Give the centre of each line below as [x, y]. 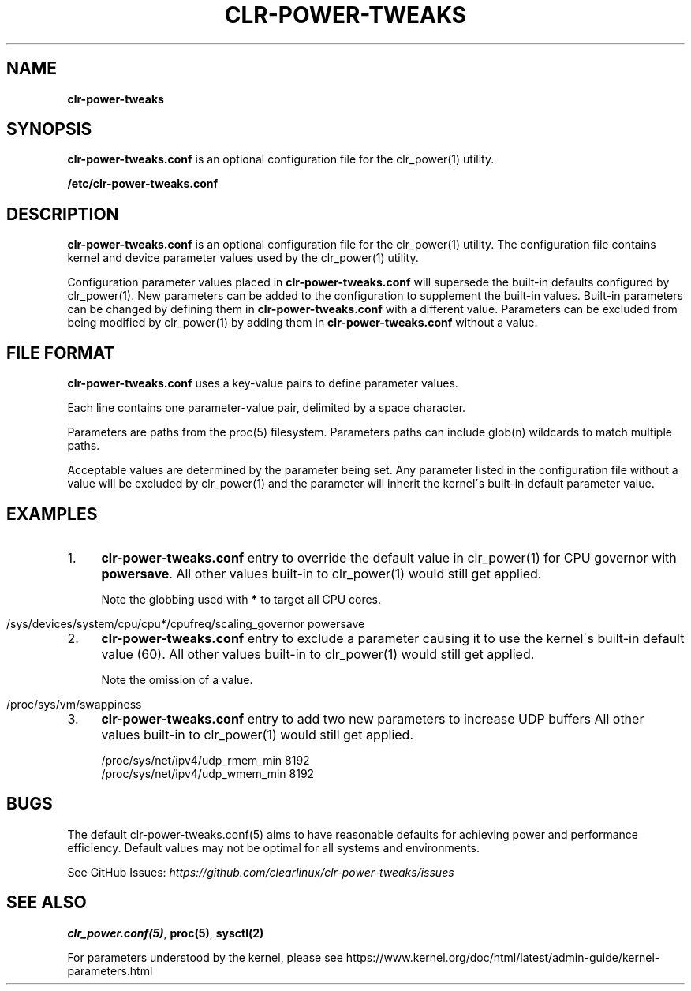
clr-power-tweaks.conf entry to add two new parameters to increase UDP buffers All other [373, 718]
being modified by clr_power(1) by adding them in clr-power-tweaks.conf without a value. [303, 323]
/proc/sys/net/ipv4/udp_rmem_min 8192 [205, 760]
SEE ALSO [47, 903]
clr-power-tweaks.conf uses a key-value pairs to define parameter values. [263, 383]
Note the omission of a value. [177, 679]
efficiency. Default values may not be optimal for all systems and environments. [273, 847]
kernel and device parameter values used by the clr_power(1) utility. [243, 258]
